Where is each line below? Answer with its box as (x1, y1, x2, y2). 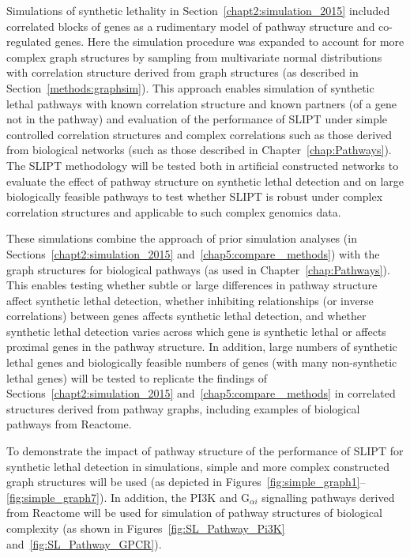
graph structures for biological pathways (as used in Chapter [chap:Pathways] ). (6, 261, 390, 277)
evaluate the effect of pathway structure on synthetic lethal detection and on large (6, 172, 404, 189)
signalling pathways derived (261, 488, 395, 505)
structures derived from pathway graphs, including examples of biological (6, 400, 360, 417)
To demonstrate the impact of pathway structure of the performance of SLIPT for (6, 443, 404, 459)
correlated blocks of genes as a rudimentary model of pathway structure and (6, 17, 375, 34)
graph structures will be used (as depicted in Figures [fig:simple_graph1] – (6, 473, 366, 490)
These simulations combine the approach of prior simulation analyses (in (6, 230, 357, 247)
